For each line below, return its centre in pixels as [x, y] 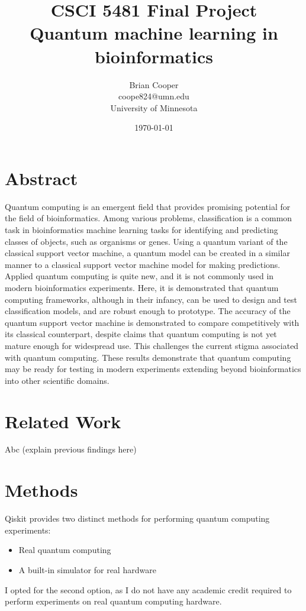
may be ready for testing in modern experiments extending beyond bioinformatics [153, 369]
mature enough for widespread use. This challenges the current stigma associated [152, 345]
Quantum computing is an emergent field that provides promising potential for [148, 206]
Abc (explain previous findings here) [71, 449]
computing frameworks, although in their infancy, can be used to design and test [151, 299]
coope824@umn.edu [154, 96]
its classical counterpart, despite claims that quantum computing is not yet [141, 334]
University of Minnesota [154, 107]
